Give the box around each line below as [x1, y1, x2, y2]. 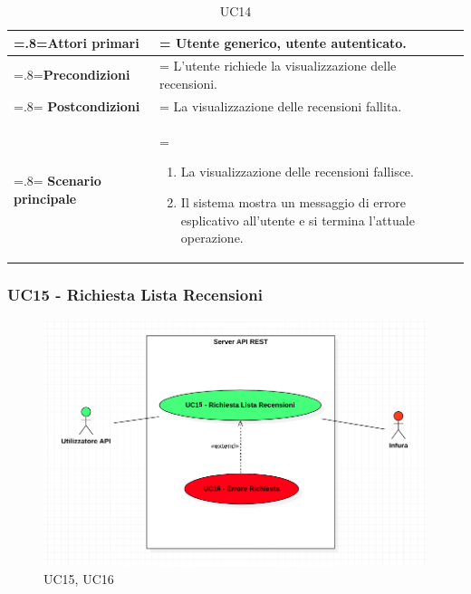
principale [14, 188, 77, 207]
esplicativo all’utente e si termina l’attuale [180, 210, 415, 229]
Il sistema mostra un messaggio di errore [180, 192, 407, 211]
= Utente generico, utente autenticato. [159, 33, 407, 52]
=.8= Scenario [14, 171, 101, 190]
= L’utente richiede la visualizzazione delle [159, 56, 397, 75]
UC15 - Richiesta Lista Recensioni [7, 283, 263, 306]
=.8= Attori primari [14, 33, 139, 52]
